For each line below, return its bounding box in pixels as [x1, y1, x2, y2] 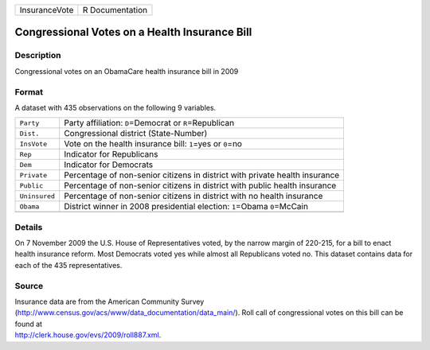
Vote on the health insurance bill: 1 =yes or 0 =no [64, 138, 243, 150]
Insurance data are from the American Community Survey [14, 297, 205, 306]
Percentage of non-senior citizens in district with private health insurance [64, 169, 340, 181]
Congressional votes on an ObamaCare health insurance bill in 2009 [14, 66, 239, 76]
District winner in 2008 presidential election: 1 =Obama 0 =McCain [64, 201, 308, 212]
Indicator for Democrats [64, 159, 154, 170]
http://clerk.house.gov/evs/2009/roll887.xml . [14, 330, 162, 340]
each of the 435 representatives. [14, 260, 123, 270]
